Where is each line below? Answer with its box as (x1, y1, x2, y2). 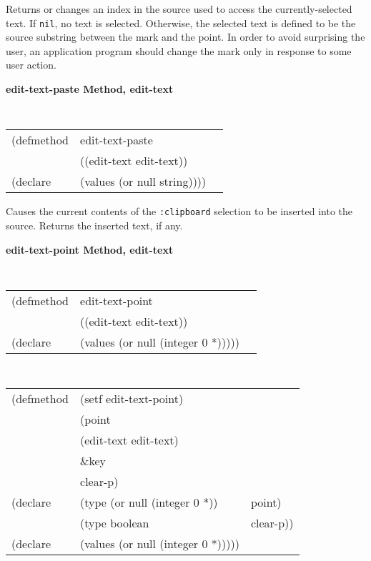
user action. (6, 57, 56, 72)
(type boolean (80, 515, 149, 532)
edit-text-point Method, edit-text (6, 242, 174, 257)
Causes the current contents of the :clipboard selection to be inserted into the (6, 204, 353, 219)
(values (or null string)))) (80, 173, 207, 190)
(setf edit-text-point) (80, 390, 184, 407)
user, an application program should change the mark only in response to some (6, 43, 352, 58)
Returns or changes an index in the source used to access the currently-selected (6, 1, 352, 16)
